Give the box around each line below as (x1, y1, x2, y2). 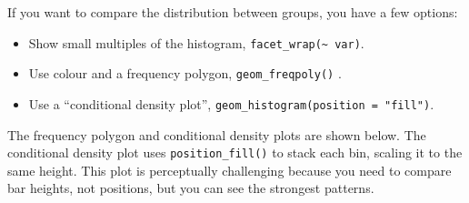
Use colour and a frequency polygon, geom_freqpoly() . (28, 64, 342, 83)
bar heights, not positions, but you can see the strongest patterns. (7, 178, 374, 198)
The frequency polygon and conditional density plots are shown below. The (7, 125, 426, 144)
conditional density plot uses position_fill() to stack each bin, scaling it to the (7, 143, 463, 162)
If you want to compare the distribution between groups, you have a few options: (7, 3, 458, 21)
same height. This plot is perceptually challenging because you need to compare (7, 160, 452, 179)
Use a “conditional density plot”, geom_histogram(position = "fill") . (28, 94, 434, 113)
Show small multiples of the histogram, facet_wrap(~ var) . (28, 33, 364, 52)
